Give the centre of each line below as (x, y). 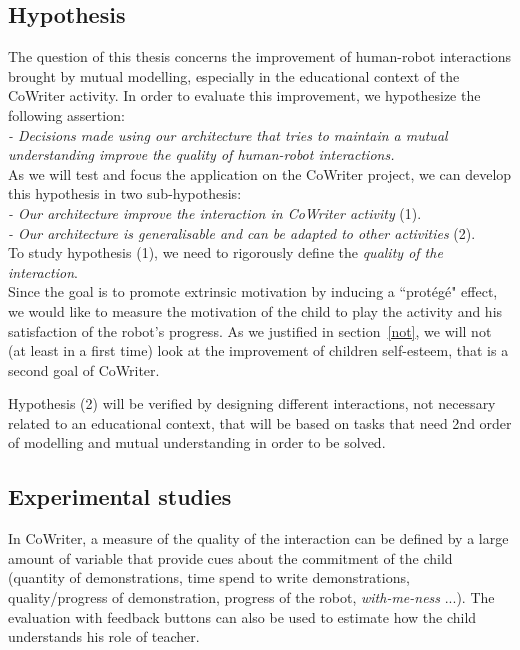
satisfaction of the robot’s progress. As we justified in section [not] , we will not (250, 330)
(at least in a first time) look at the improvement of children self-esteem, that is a (258, 350)
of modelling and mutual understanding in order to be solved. (197, 442)
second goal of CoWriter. (84, 369)
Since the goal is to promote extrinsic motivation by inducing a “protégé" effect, (253, 291)
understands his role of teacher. (104, 636)
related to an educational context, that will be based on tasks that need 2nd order (260, 422)
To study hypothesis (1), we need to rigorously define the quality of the (225, 252)
